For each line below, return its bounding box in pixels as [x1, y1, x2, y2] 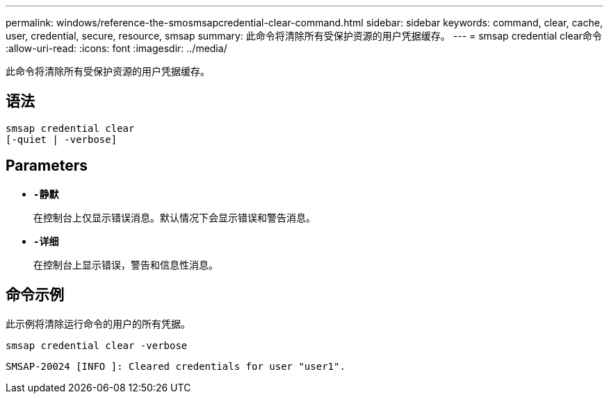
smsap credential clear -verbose [6, 339, 188, 351]
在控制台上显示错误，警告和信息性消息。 [33, 258, 218, 271]
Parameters [6, 157, 88, 175]
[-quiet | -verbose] [6, 133, 117, 145]
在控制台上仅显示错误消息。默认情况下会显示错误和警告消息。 [33, 211, 316, 223]
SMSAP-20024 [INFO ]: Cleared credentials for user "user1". [6, 360, 346, 372]
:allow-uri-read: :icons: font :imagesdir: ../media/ [6, 42, 227, 54]
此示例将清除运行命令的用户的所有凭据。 [6, 317, 190, 330]
